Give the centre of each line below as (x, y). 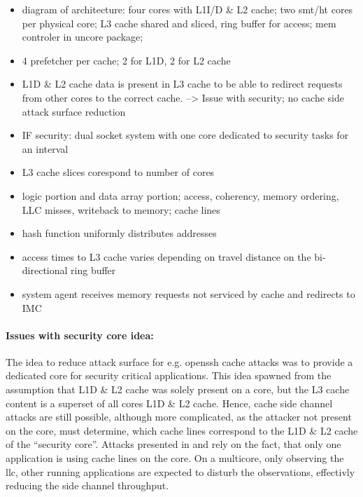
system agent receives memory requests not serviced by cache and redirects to (188, 293)
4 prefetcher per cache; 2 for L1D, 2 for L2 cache (126, 60)
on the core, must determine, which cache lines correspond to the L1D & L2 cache (182, 430)
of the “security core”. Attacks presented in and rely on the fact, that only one (173, 444)
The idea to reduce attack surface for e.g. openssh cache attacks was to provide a (179, 361)
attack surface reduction (74, 111)
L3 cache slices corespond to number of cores (118, 172)
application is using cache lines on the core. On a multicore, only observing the (175, 458)
